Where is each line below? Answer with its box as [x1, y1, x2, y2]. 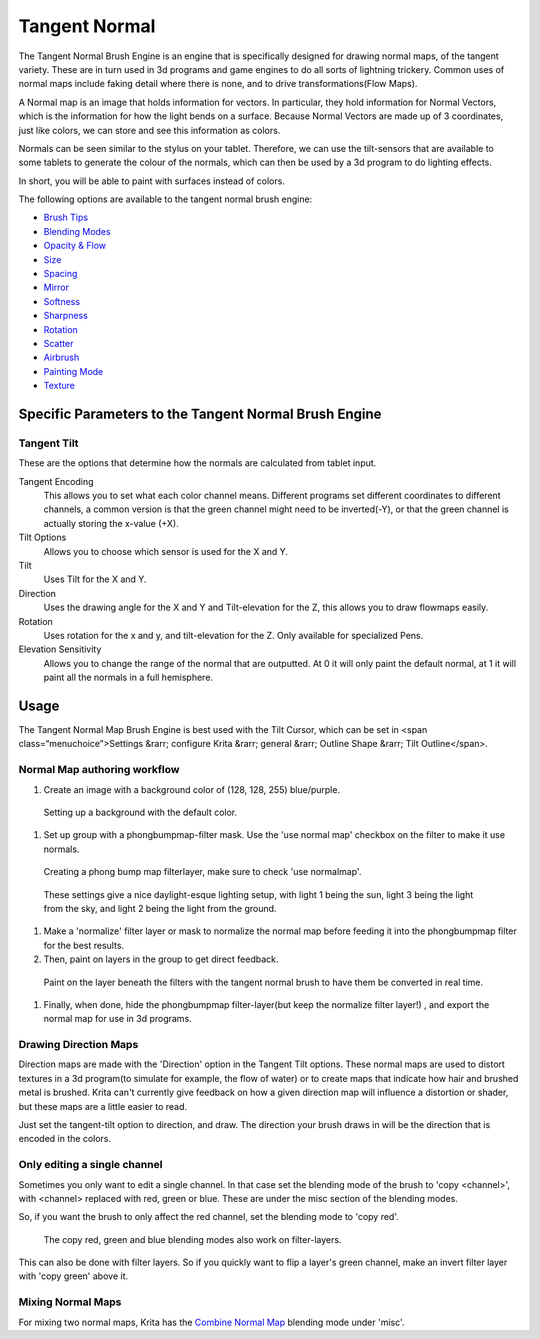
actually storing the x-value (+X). [43, 517, 179, 529]
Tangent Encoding [18, 475, 94, 487]
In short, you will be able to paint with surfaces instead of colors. [18, 175, 285, 187]
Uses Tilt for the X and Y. [43, 573, 147, 585]
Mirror [43, 281, 70, 294]
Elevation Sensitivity [18, 643, 102, 655]
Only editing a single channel [18, 1158, 163, 1172]
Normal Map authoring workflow [18, 763, 180, 777]
